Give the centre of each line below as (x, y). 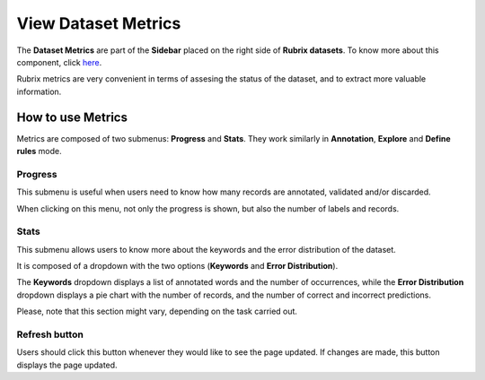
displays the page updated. (67, 365)
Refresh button (50, 334)
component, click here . (59, 62)
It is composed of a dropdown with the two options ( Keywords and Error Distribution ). (177, 266)
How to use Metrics (72, 117)
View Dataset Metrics (99, 23)
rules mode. (39, 151)
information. (39, 91)
